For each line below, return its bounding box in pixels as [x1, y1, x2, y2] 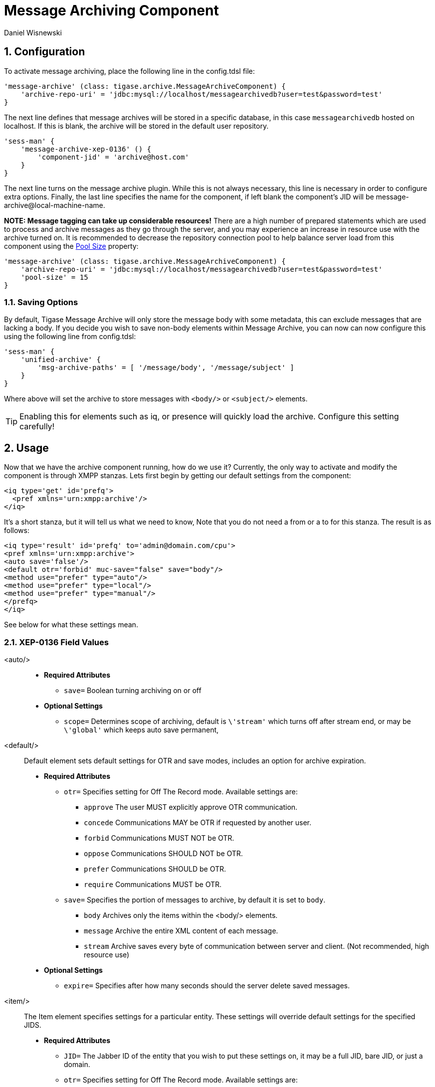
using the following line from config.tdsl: [4, 332, 136, 341]
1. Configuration [4, 45, 85, 58]
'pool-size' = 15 [20, 273, 88, 281]
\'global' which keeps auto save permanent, [64, 725, 219, 734]
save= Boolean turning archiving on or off [64, 686, 202, 695]
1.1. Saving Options [4, 297, 78, 307]
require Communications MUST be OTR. [84, 880, 221, 889]
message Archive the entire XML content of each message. [84, 926, 278, 935]
